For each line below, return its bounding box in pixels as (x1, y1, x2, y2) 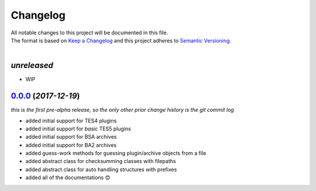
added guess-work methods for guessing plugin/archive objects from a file (25, 150, 207, 157)
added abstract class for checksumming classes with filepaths (25, 158, 176, 165)
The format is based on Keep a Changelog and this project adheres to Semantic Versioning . (11, 37, 231, 44)
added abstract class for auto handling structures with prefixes (25, 166, 177, 173)
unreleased (11, 61, 54, 70)
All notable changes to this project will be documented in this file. (11, 29, 169, 36)
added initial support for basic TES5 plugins (25, 125, 131, 132)
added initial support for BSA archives (25, 133, 117, 140)
